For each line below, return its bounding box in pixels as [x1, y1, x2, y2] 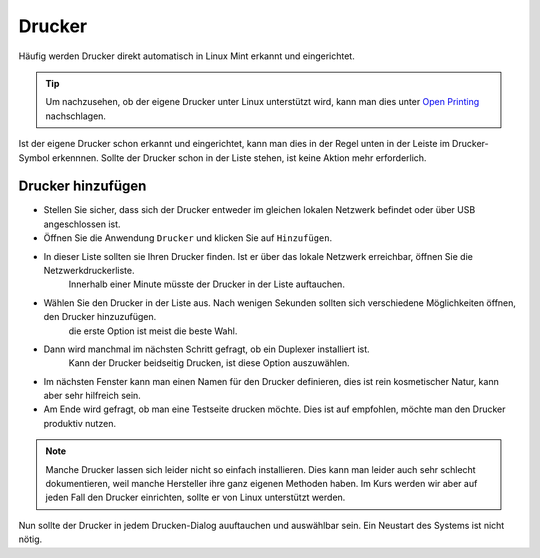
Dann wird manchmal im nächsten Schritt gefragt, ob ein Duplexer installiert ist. [43, 343, 370, 355]
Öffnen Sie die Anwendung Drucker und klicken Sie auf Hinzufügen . [43, 232, 333, 244]
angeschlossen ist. [43, 218, 121, 230]
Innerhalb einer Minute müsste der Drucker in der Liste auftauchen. [68, 278, 345, 290]
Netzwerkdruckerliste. [43, 264, 135, 276]
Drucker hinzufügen [18, 178, 147, 195]
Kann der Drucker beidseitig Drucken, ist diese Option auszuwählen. [68, 357, 350, 369]
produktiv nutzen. [43, 417, 117, 429]
